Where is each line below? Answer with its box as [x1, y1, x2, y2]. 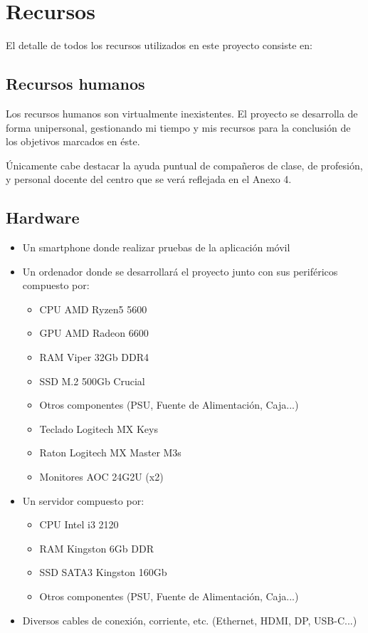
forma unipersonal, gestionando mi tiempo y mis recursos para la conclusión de [6, 120, 351, 135]
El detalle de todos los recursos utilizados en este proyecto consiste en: [6, 38, 312, 53]
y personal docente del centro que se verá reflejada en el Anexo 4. [6, 172, 292, 187]
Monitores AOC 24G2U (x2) [39, 469, 164, 484]
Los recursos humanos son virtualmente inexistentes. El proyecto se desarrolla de [6, 105, 358, 120]
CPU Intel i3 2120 [39, 517, 119, 532]
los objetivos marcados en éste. [6, 134, 140, 149]
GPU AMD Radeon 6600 [39, 325, 149, 340]
